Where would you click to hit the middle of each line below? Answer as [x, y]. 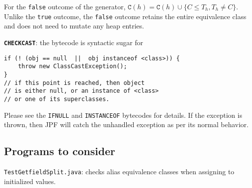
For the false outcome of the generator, [65, 6]
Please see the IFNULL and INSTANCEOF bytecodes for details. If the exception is [123, 115]
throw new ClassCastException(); [72, 67]
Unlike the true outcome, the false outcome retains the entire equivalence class [125, 16]
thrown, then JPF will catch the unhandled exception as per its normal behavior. [126, 124]
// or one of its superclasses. [57, 99]
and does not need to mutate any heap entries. [74, 26]
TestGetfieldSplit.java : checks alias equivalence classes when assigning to [119, 171]
